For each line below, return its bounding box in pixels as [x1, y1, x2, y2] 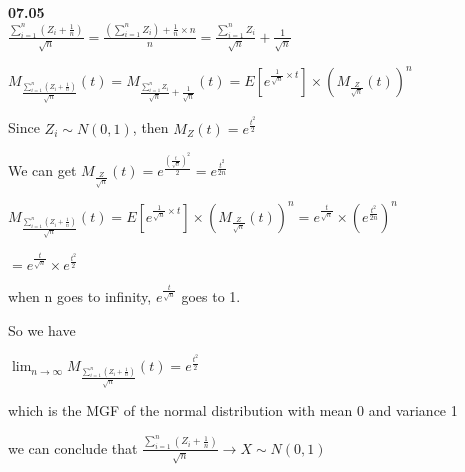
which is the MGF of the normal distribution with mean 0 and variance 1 [8, 400, 458, 421]
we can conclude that [8, 437, 138, 458]
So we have [8, 319, 76, 340]
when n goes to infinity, [8, 285, 152, 306]
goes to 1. [181, 285, 241, 306]
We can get [8, 160, 77, 181]
